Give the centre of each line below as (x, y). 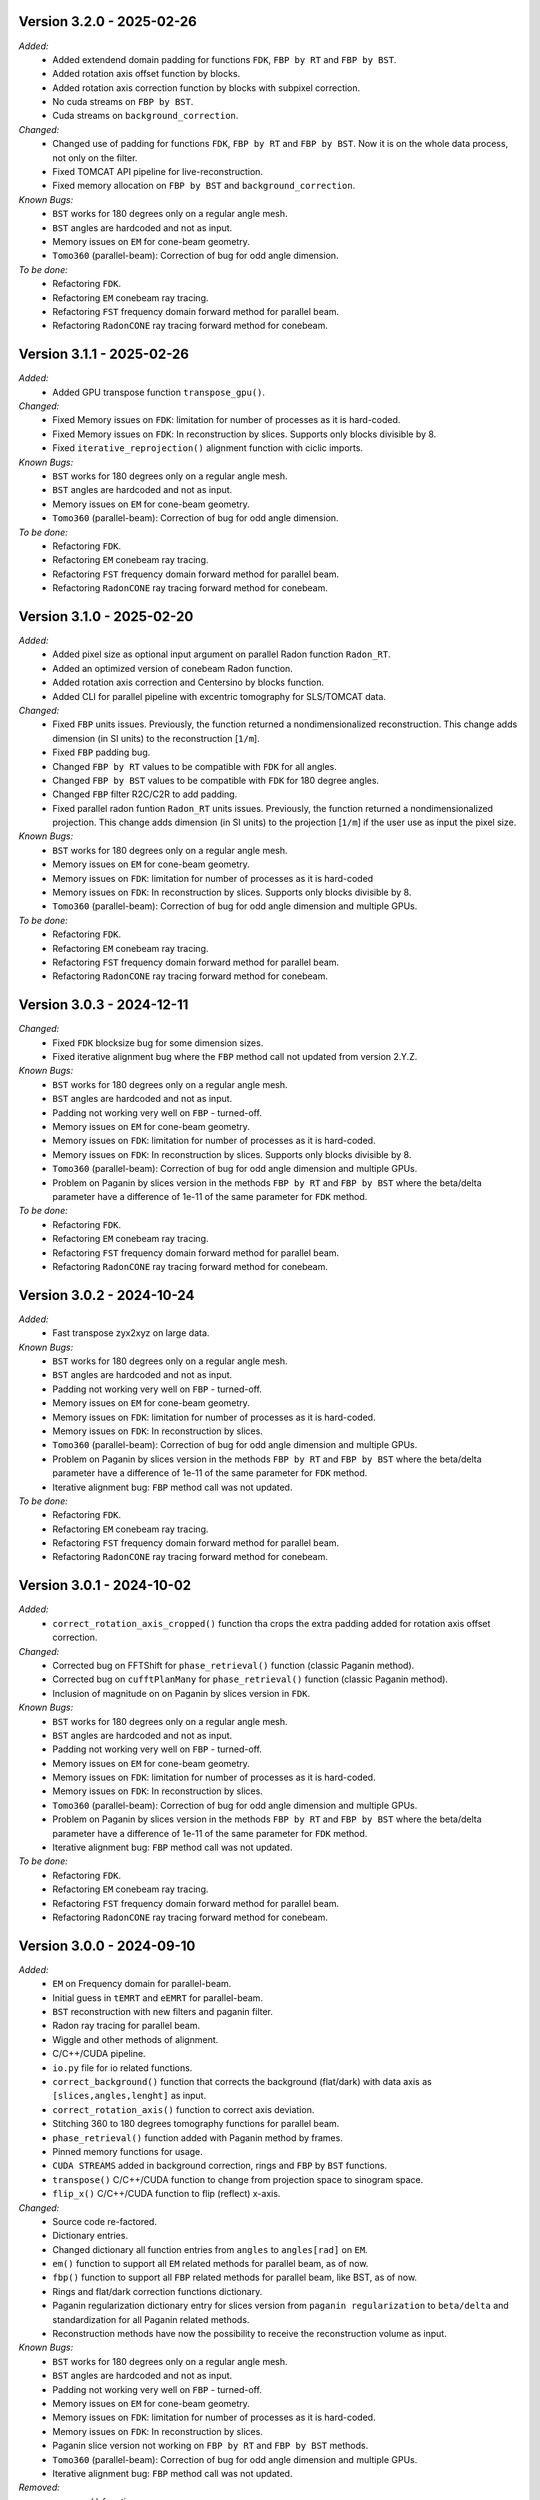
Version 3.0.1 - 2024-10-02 (105, 1585)
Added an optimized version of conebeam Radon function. (173, 668)
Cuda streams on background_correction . (145, 116)
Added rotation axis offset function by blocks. (146, 74)
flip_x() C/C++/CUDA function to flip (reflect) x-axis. (166, 2194)
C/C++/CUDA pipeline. (99, 2054)
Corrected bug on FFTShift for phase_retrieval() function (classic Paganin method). (233, 1665)
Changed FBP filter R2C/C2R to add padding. (145, 794)
